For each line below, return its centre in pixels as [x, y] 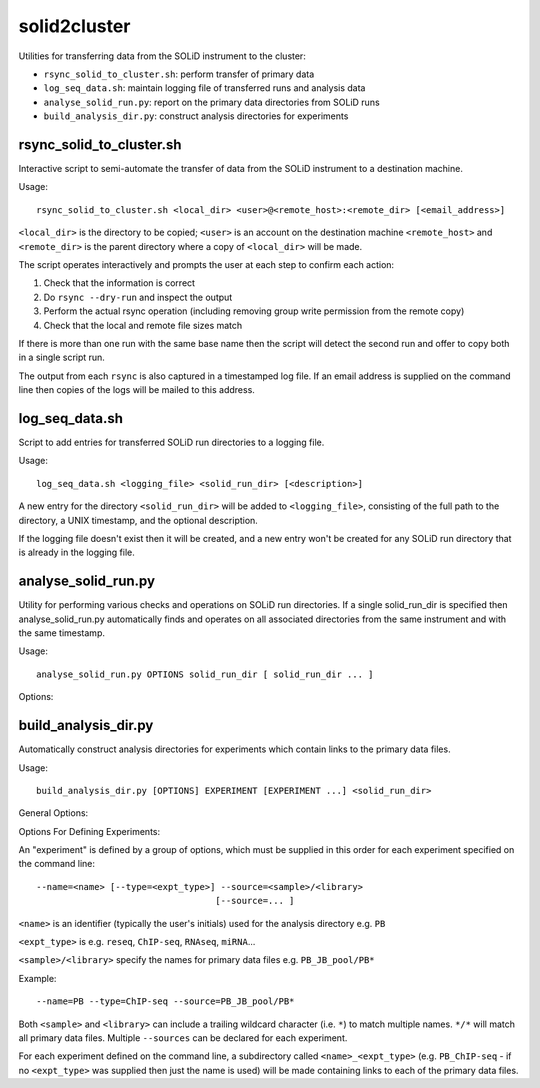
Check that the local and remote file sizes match [143, 325]
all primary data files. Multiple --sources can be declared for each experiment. [183, 1037]
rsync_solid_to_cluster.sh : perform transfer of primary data [179, 74]
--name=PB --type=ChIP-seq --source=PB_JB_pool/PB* [165, 1001]
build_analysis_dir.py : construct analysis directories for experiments [196, 116]
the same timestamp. [61, 633]
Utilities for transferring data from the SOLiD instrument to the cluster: [162, 56]
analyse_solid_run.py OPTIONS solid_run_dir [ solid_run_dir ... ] [205, 674]
